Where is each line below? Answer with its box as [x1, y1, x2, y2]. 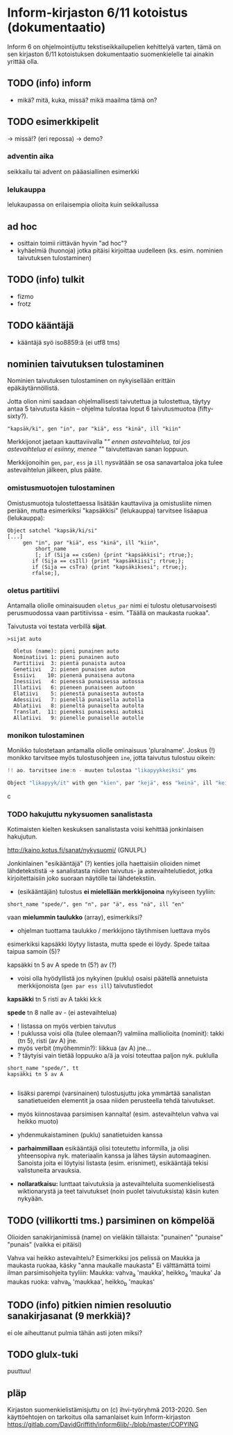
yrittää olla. [7, 57, 40, 65]
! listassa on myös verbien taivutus [17, 1022, 116, 1031]
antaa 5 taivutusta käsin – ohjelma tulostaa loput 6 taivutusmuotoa [7, 404, 196, 413]
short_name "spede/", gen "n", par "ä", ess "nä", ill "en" [7, 901, 185, 908]
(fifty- [197, 404, 214, 413]
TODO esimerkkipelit [7, 116, 99, 128]
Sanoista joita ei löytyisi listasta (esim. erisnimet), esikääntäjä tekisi [17, 1159, 209, 1167]
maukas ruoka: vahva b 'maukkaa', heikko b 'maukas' [7, 1278, 155, 1287]
